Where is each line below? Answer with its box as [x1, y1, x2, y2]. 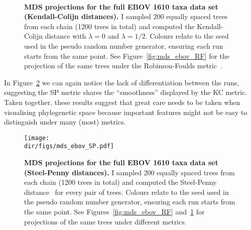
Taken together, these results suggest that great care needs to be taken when [4, 96, 240, 107]
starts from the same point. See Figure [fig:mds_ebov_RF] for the [24, 50, 230, 61]
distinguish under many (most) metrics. [4, 117, 126, 127]
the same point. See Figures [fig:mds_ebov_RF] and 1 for [24, 206, 205, 216]
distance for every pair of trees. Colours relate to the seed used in [24, 186, 229, 197]
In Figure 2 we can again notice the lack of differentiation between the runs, [4, 77, 239, 87]
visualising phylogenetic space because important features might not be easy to [4, 106, 247, 117]
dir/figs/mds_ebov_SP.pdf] [24, 143, 114, 150]
